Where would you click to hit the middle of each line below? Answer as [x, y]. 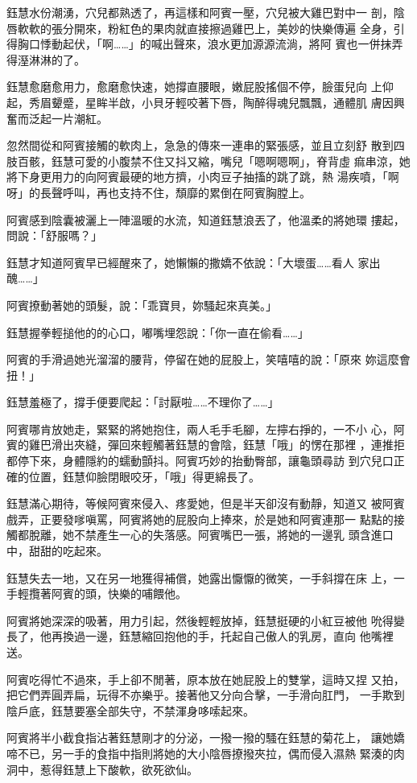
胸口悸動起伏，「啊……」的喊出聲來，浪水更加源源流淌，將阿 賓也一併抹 [204, 44]
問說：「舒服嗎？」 [54, 235]
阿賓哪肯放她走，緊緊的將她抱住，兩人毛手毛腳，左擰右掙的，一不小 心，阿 [206, 429]
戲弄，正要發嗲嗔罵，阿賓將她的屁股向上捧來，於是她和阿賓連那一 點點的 [200, 519]
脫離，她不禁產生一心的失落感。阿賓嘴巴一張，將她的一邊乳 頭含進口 [211, 535]
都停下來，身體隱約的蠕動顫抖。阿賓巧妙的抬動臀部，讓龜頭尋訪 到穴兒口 [200, 461]
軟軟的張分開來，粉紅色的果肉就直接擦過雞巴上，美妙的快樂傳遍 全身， [205, 28]
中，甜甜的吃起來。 [57, 551]
